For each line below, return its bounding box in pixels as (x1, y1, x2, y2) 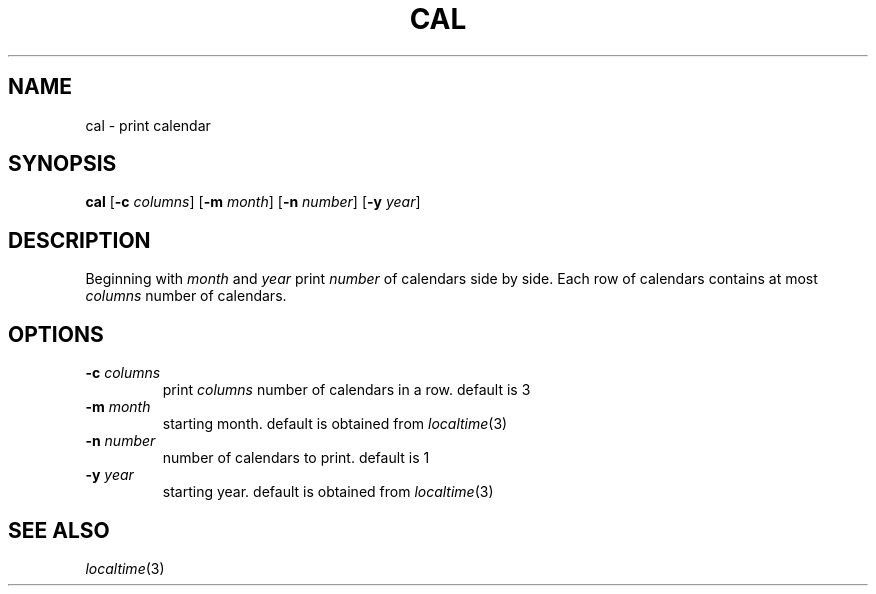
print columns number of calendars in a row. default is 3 (162, 381, 531, 399)
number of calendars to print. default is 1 (162, 449, 430, 467)
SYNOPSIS (8, 151, 117, 177)
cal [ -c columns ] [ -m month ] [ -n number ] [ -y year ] (85, 193, 421, 211)
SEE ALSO (8, 517, 110, 543)
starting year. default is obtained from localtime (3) (162, 483, 494, 501)
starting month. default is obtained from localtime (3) (162, 415, 508, 433)
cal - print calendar (85, 116, 211, 134)
